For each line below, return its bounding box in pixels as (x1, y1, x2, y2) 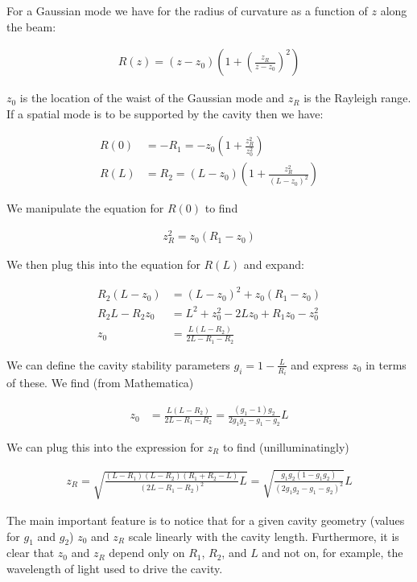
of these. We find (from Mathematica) (6, 374, 194, 391)
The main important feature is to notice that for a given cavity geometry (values (6, 512, 405, 529)
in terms (365, 356, 407, 373)
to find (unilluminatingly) (222, 438, 349, 455)
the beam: (6, 18, 56, 35)
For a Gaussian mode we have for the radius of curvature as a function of (6, 2, 368, 19)
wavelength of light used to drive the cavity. (6, 560, 223, 577)
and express (291, 356, 349, 373)
